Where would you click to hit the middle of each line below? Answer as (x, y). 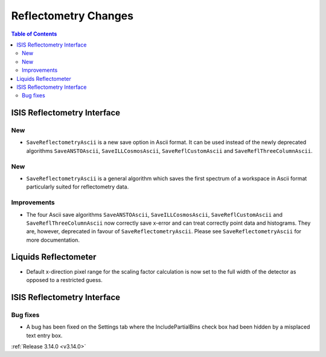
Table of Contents (34, 34)
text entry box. (44, 335)
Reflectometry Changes (72, 16)
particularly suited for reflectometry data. (78, 187)
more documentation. (53, 240)
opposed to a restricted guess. (64, 280)
